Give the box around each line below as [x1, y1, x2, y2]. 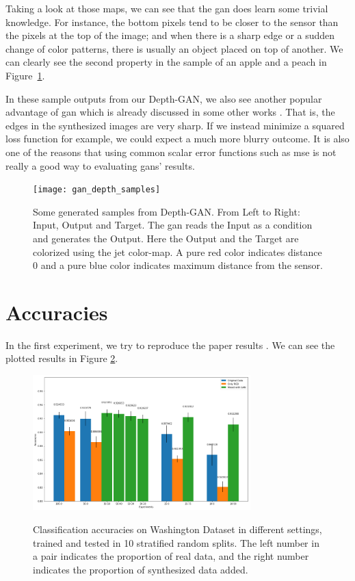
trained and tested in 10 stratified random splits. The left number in [33, 535, 319, 550]
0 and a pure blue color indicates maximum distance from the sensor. [33, 258, 323, 272]
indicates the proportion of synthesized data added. [33, 562, 248, 576]
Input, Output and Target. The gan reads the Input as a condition [33, 218, 313, 232]
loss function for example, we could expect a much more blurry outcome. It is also [5, 131, 350, 146]
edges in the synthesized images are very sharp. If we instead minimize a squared [5, 118, 345, 132]
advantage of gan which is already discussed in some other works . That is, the [5, 105, 335, 119]
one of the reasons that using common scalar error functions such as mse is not [5, 144, 337, 159]
